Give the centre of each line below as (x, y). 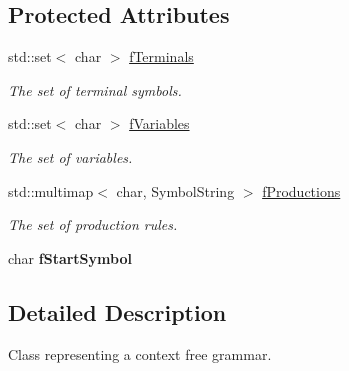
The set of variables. (70, 156)
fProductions (301, 190)
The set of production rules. (93, 224)
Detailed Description (117, 311)
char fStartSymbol (70, 257)
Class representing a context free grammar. (140, 353)
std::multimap (51, 190)
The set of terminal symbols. (95, 89)
